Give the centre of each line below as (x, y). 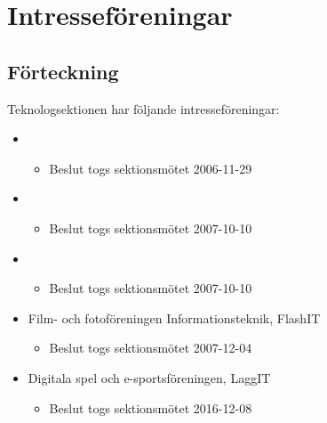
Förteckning (63, 71)
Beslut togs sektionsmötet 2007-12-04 (151, 348)
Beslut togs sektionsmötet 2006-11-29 (151, 168)
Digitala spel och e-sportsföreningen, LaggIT (149, 377)
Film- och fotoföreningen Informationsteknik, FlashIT (174, 317)
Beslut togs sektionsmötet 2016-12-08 (151, 407)
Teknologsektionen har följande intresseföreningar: (144, 108)
